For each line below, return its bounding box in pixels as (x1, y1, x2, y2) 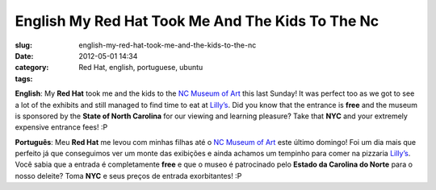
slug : (15, 40, 32, 50)
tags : (15, 73, 33, 84)
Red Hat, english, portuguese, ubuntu (78, 63, 203, 72)
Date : (15, 51, 34, 60)
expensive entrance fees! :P (15, 122, 108, 132)
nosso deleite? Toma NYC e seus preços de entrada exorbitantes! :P (15, 171, 242, 180)
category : (15, 63, 49, 72)
